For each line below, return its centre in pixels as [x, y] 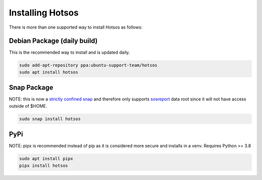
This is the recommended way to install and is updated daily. [69, 52]
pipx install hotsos [43, 165]
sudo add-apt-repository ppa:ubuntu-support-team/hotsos [88, 65]
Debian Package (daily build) [53, 41]
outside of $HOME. [28, 106]
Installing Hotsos [44, 13]
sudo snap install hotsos [50, 119]
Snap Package [31, 88]
